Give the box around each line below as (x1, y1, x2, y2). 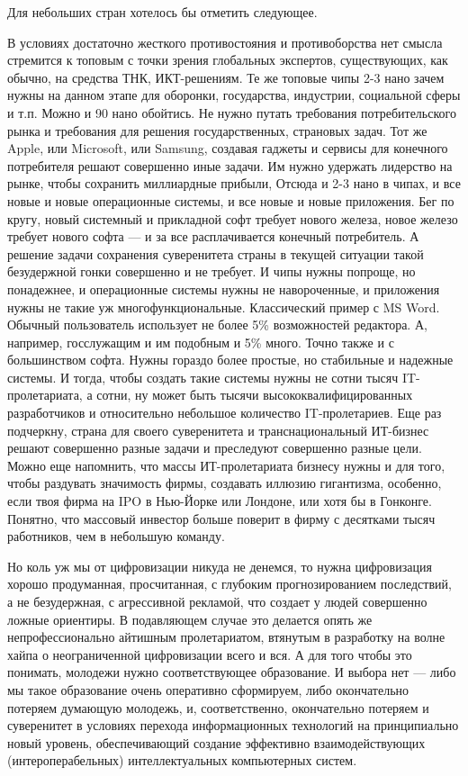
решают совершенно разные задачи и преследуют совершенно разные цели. (7, 438, 422, 457)
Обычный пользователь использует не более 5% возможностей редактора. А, (7, 315, 427, 334)
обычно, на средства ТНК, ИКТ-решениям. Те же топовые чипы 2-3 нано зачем (7, 68, 445, 86)
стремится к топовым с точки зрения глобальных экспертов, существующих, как (7, 50, 448, 69)
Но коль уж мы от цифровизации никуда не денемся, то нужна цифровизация (7, 556, 432, 575)
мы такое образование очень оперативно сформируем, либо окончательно (7, 680, 409, 699)
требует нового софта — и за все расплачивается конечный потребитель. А (7, 227, 419, 246)
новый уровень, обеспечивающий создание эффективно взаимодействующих (7, 733, 426, 752)
